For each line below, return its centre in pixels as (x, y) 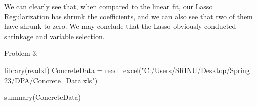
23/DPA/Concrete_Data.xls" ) (51, 80)
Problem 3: (21, 53)
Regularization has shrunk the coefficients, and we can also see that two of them (128, 16)
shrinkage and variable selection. (54, 36)
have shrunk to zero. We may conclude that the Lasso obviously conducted (120, 26)
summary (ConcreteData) (43, 97)
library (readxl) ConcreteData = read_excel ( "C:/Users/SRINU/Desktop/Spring (127, 70)
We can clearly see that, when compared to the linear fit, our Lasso (109, 6)
